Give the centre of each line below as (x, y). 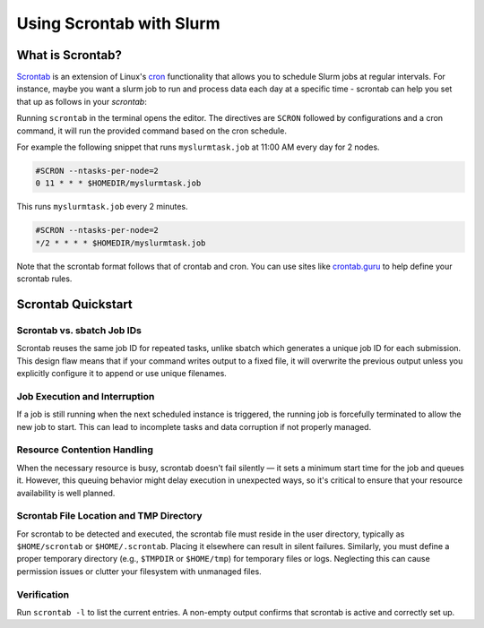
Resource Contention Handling (85, 450)
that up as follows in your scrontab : (82, 101)
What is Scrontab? (69, 55)
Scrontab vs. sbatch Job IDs (79, 330)
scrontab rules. (44, 279)
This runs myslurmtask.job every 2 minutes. (102, 207)
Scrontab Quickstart (75, 304)
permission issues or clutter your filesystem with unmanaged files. (139, 571)
